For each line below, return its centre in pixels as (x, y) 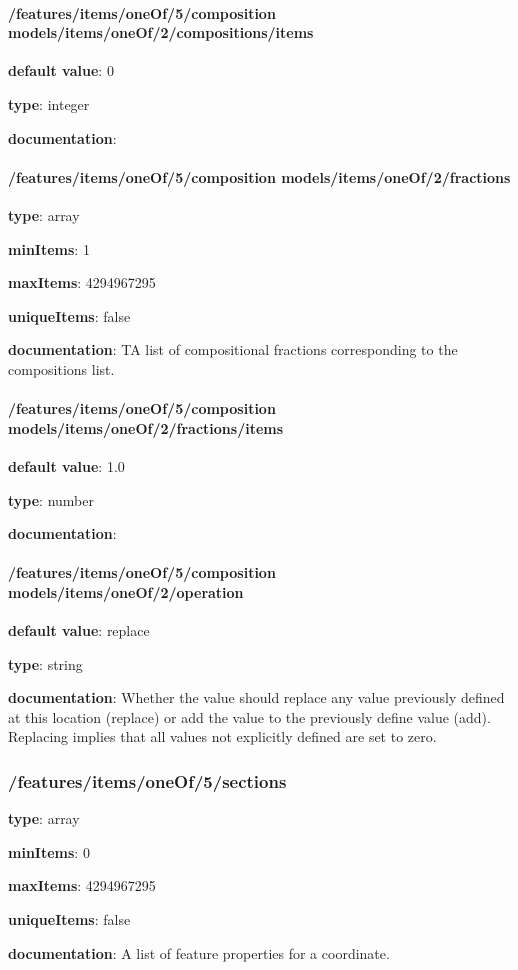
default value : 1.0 (66, 465)
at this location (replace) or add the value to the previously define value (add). (249, 716)
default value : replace (79, 630)
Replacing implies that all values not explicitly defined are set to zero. (222, 736)
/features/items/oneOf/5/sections (147, 780)
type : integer (49, 103)
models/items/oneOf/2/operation (126, 591)
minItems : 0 (49, 851)
